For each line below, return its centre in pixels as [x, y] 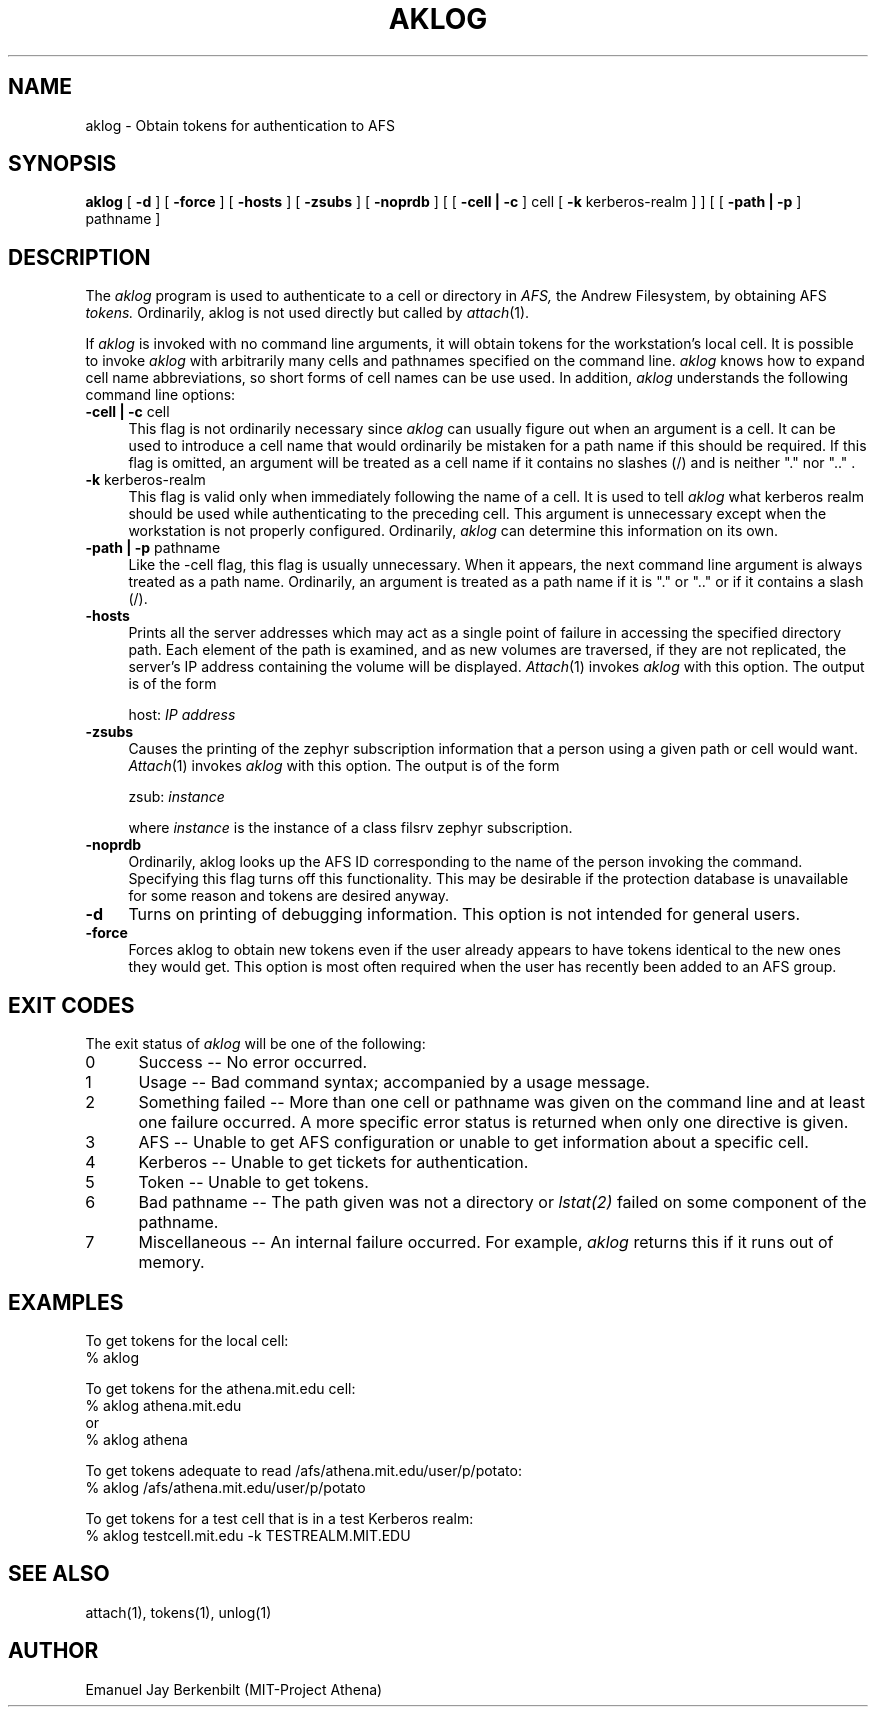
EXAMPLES [66, 1302]
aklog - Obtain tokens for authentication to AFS [240, 125]
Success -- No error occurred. [253, 1062]
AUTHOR [53, 1651]
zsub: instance [176, 797]
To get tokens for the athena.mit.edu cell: [220, 1388]
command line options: [160, 395]
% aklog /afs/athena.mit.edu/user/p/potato [225, 1487]
